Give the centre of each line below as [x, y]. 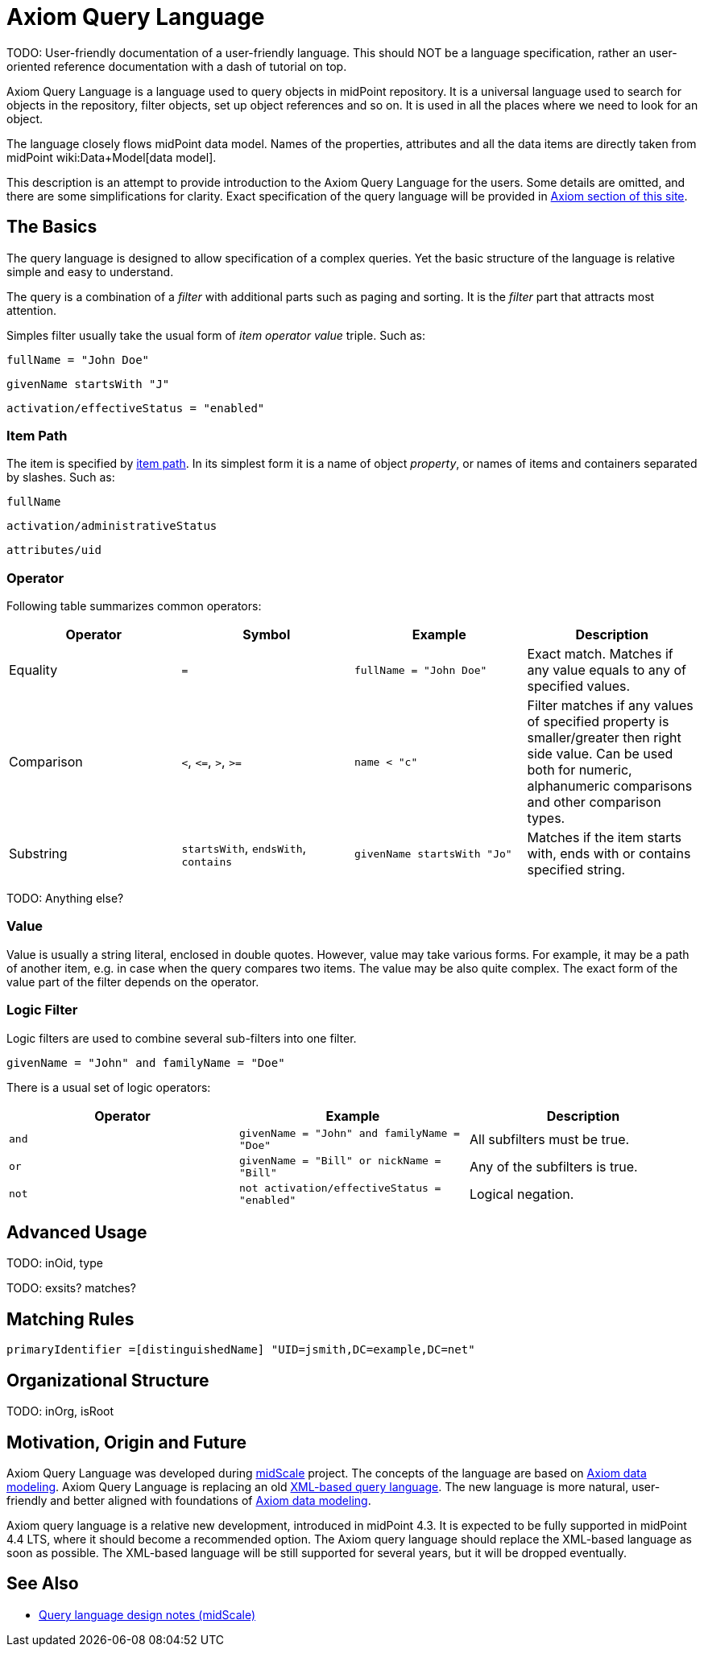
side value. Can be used [600, 754]
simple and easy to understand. [90, 271]
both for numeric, [580, 770]
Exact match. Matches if [600, 654]
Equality [33, 670]
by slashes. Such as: [61, 477]
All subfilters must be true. [549, 1139]
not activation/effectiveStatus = [340, 1188]
